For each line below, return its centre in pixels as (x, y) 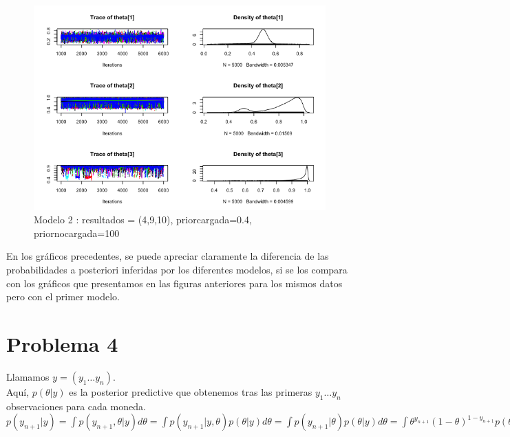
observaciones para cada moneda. (76, 406)
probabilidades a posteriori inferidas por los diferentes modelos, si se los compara (177, 270)
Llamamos (28, 376)
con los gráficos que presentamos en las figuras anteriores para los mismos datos (174, 283)
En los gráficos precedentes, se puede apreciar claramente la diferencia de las (168, 256)
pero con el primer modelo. (63, 296)
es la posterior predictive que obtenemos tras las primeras (191, 391)
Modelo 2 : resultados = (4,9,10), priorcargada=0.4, (143, 220)
